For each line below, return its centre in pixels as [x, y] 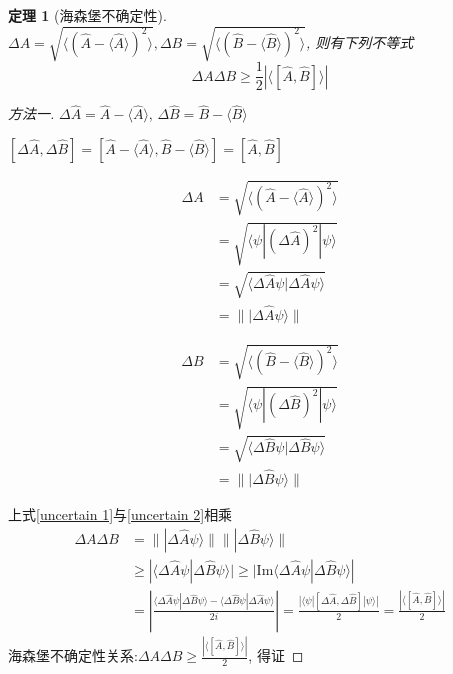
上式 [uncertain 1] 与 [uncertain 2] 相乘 [120, 513]
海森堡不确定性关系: [73, 655]
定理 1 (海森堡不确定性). [87, 15]
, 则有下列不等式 [360, 41]
